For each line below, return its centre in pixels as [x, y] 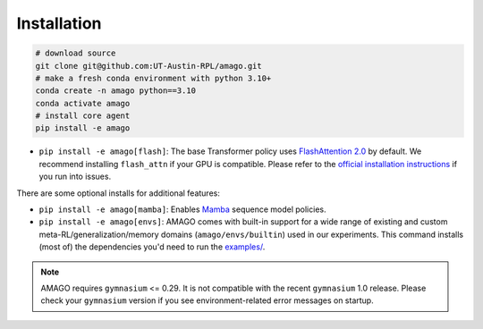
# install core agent [83, 116]
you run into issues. [75, 177]
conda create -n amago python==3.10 [116, 91]
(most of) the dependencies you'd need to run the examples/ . [152, 247]
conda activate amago [83, 103]
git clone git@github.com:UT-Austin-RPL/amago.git [149, 66]
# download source [76, 53]
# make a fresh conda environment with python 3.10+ [153, 78]
